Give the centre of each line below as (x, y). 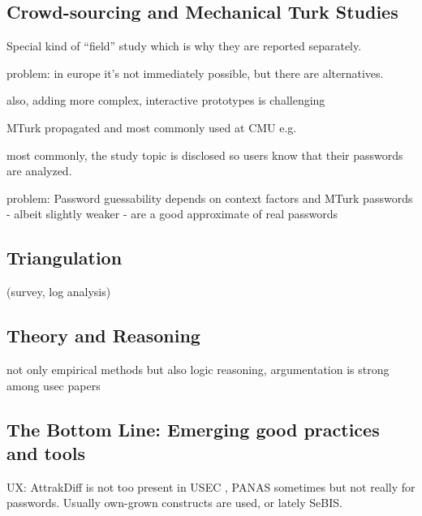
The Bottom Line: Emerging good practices (193, 429)
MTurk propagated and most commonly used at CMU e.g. (152, 127)
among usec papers (54, 385)
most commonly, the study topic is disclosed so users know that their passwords (205, 155)
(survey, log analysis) (59, 292)
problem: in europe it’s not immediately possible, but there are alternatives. (195, 73)
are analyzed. (39, 171)
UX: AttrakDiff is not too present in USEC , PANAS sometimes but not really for (211, 486)
